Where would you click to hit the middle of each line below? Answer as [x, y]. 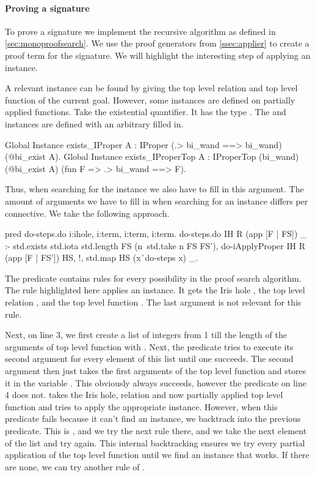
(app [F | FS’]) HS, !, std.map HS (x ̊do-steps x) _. [102, 257]
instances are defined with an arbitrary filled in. [94, 123]
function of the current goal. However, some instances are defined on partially [150, 100]
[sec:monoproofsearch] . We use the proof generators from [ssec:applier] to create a [157, 43]
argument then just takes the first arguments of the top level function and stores [156, 371]
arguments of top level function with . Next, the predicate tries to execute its [149, 346]
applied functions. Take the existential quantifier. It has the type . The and [146, 112]
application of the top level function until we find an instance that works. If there [157, 455]
